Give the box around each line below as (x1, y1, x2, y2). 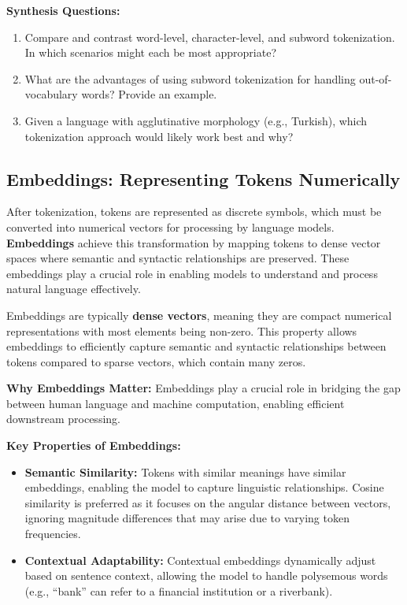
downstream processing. (6, 410, 120, 427)
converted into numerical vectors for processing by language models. (6, 218, 335, 235)
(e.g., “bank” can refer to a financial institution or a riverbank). (24, 582, 333, 599)
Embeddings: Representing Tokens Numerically (6, 166, 401, 191)
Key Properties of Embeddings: (6, 437, 181, 454)
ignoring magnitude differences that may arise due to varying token (24, 510, 350, 526)
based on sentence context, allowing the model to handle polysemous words (24, 567, 388, 584)
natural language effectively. (6, 280, 141, 297)
